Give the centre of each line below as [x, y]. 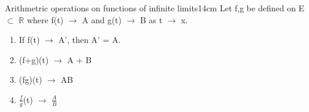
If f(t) [29, 40]
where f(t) [45, 19]
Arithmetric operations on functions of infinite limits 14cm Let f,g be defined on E [155, 8]
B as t [151, 19]
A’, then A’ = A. [90, 40]
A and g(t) [102, 19]
